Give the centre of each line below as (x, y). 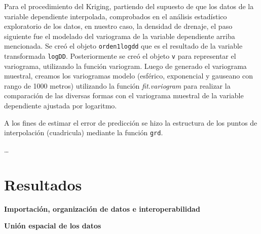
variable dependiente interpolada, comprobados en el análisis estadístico (116, 16)
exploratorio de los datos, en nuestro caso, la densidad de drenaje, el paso (118, 26)
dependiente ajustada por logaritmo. (61, 106)
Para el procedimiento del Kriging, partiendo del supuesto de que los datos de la (129, 6)
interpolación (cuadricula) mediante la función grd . (84, 132)
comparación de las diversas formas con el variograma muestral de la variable (124, 95)
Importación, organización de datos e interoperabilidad (102, 208)
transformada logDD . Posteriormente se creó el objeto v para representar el (120, 56)
